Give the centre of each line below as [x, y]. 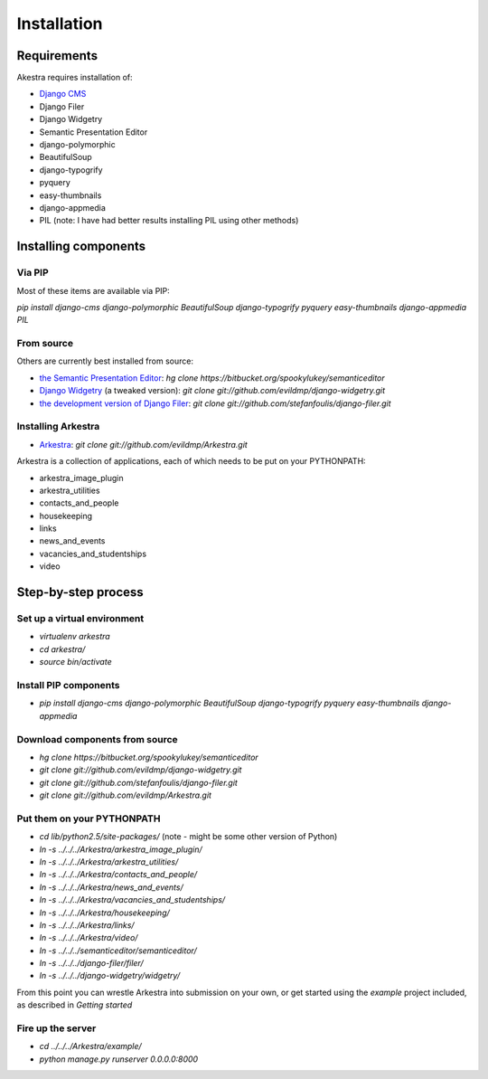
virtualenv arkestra [75, 637]
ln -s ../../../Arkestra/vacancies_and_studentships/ [132, 900]
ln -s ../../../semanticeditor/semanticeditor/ [118, 951]
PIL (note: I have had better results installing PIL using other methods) [169, 221]
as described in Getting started [75, 1005]
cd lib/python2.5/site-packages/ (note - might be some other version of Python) [188, 837]
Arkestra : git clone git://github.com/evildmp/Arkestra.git [143, 444]
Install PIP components [68, 685]
